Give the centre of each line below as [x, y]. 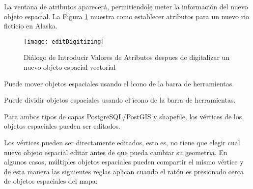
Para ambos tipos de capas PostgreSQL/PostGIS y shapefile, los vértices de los [123, 116]
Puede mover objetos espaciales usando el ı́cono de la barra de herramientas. [119, 83]
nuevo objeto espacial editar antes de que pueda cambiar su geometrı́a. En [116, 152]
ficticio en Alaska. [31, 26]
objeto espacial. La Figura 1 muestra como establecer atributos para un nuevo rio [127, 16]
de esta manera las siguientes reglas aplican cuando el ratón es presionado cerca [124, 171]
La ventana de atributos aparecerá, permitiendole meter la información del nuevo [126, 6]
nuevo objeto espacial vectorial [70, 67]
